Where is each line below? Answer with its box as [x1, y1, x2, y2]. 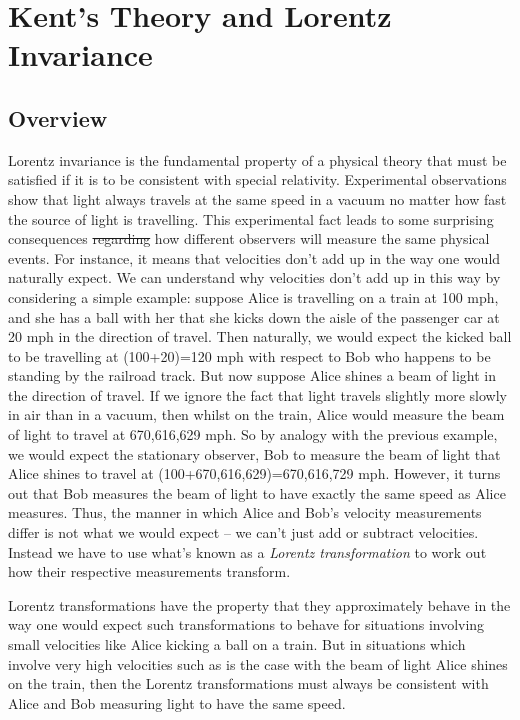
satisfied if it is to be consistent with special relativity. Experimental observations [8, 169, 507, 190]
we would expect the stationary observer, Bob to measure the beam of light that [8, 443, 501, 464]
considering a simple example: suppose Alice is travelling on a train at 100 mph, [8, 286, 499, 307]
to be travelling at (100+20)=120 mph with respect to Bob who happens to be [8, 345, 491, 366]
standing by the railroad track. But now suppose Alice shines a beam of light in [8, 365, 496, 386]
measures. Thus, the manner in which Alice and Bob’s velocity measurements [8, 502, 482, 523]
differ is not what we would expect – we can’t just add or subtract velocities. [8, 522, 479, 543]
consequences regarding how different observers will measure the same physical [8, 228, 490, 249]
